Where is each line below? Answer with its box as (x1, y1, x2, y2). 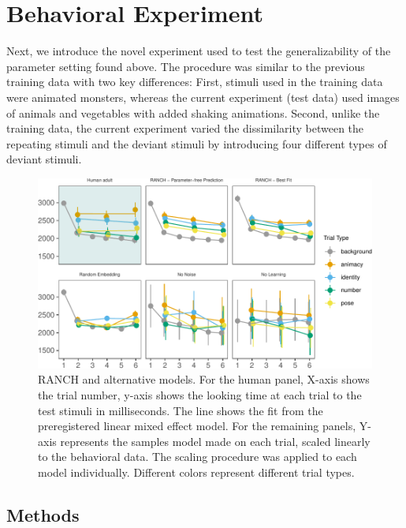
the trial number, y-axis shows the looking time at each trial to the (38, 387, 362, 403)
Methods (6, 503, 80, 526)
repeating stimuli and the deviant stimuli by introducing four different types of (6, 135, 387, 152)
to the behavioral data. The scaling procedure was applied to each (38, 448, 357, 465)
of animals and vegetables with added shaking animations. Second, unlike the (6, 104, 380, 121)
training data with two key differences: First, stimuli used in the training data (6, 73, 383, 90)
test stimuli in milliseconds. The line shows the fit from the (38, 402, 323, 418)
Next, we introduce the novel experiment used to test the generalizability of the (6, 43, 391, 59)
